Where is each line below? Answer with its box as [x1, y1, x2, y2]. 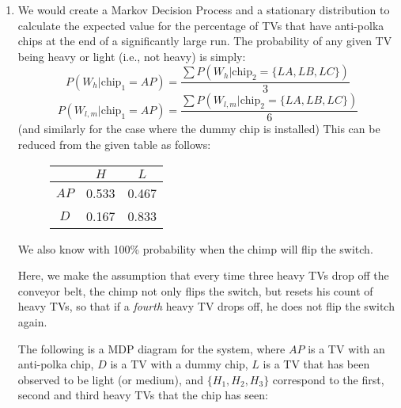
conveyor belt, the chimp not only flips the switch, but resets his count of [17, 282, 373, 299]
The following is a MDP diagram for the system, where [17, 340, 286, 357]
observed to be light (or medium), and [17, 371, 204, 387]
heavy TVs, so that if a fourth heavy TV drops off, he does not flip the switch [17, 298, 395, 315]
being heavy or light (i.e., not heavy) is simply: [17, 48, 246, 64]
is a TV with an [308, 340, 385, 357]
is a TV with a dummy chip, [110, 356, 248, 372]
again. [17, 314, 47, 330]
